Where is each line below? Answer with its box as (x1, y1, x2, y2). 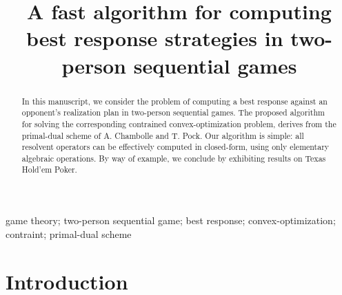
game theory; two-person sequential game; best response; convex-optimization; (6, 213, 336, 228)
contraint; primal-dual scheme (6, 226, 132, 241)
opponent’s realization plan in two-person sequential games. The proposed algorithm (21, 107, 325, 118)
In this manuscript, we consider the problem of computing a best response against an (21, 95, 328, 107)
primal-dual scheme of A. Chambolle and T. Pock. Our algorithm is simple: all (21, 129, 304, 141)
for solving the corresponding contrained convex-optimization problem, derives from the (21, 118, 336, 129)
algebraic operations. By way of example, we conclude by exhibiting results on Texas (21, 152, 326, 164)
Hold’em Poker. (21, 164, 77, 175)
